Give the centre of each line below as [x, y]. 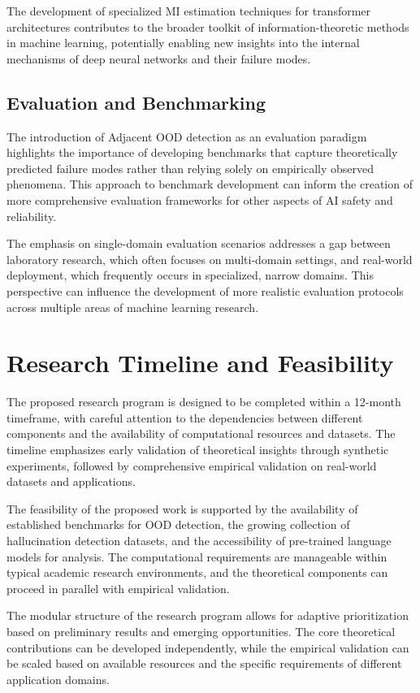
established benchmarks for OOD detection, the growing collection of [178, 524]
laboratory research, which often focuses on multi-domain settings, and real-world [210, 259]
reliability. [32, 216]
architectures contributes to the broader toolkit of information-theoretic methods [208, 26]
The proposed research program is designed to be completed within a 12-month [204, 402]
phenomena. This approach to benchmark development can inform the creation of [210, 184]
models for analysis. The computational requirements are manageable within [197, 556]
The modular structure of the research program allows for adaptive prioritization [208, 615]
